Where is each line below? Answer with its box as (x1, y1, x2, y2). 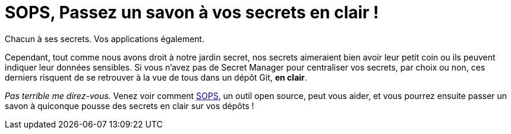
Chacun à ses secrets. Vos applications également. (5, 33, 204, 44)
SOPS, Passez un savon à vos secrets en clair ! (5, 2, 379, 23)
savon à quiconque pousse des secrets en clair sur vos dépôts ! (5, 100, 254, 111)
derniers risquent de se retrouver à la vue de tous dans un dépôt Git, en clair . (5, 72, 307, 82)
